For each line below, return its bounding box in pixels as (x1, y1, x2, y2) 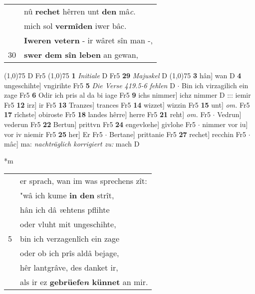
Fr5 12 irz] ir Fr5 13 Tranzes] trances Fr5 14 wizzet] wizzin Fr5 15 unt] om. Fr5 (4, 99, 250, 110)
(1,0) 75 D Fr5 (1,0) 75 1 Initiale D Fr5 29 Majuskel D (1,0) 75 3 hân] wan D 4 (4, 70, 242, 80)
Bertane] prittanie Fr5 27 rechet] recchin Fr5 (109, 129, 247, 139)
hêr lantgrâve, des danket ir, (20, 262, 118, 274)
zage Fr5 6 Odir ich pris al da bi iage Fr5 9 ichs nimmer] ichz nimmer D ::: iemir (4, 90, 251, 100)
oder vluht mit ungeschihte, (20, 218, 116, 230)
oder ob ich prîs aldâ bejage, (20, 247, 119, 259)
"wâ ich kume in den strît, (20, 189, 114, 201)
